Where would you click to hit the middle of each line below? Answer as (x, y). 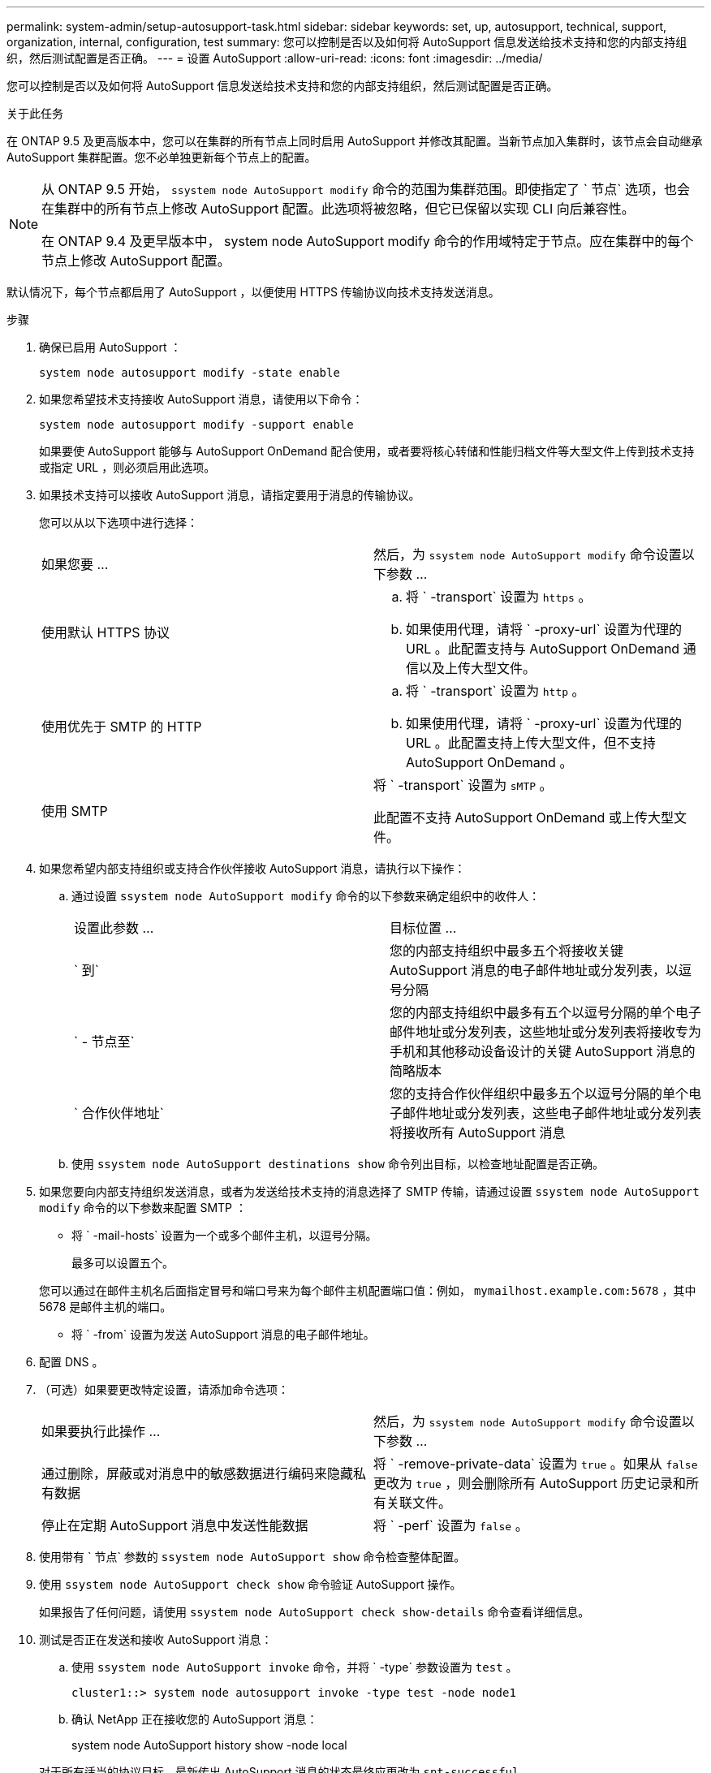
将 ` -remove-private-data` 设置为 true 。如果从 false (536, 1464)
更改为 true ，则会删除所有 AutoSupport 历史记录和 (530, 1483)
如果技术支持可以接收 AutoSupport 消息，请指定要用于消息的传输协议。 (230, 495)
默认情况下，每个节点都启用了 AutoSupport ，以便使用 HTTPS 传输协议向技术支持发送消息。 (253, 292)
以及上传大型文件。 (478, 668)
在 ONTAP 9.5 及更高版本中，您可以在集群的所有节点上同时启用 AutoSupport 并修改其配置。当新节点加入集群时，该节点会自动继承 (355, 141)
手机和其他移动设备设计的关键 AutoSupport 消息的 (543, 1051)
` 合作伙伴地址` (119, 1113)
